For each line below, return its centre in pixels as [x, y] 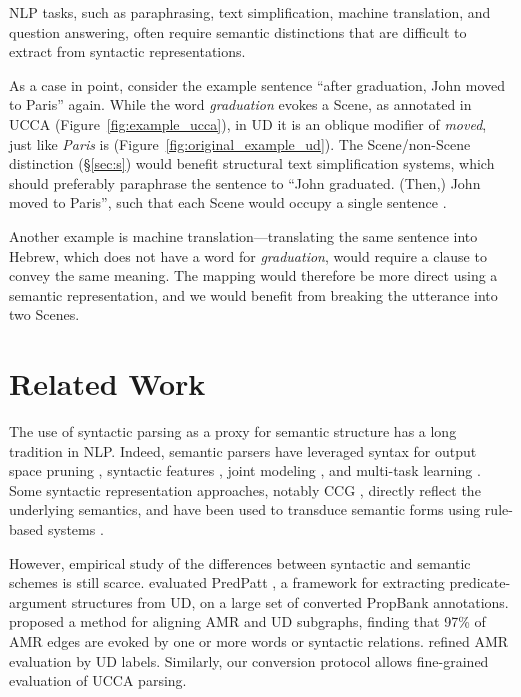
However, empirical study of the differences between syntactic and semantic [240, 562]
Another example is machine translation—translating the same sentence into [243, 235]
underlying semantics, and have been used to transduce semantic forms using [245, 509]
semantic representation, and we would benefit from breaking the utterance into [253, 294]
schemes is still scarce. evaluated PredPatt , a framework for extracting [227, 582]
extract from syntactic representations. [127, 51]
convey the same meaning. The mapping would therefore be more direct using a [253, 275]
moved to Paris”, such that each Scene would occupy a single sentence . [228, 202]
